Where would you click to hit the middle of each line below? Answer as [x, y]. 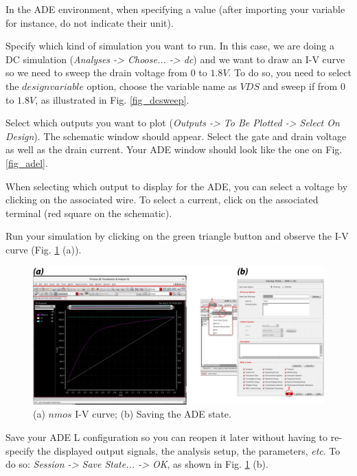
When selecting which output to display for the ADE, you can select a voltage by [177, 186]
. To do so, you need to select [290, 72]
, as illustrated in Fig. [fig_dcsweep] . [112, 99]
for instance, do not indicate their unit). [90, 22]
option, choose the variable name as [162, 86]
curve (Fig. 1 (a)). [44, 249]
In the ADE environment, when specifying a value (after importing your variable [175, 9]
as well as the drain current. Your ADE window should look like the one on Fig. [174, 149]
